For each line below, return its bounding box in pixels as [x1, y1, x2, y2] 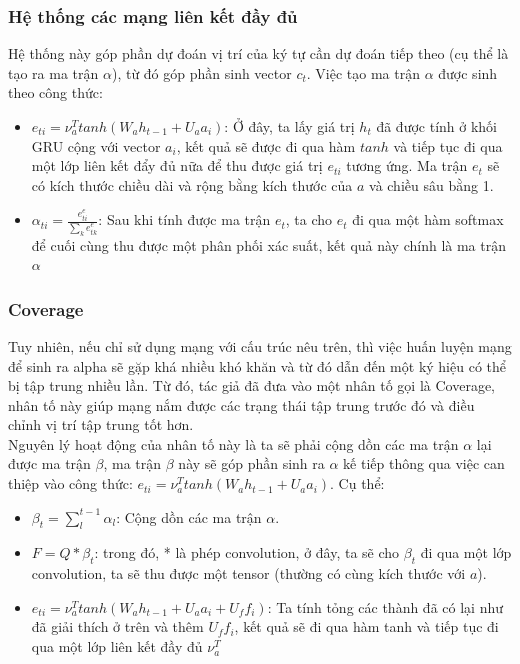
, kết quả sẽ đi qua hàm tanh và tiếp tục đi [234, 616, 499, 637]
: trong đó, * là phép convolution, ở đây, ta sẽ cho [94, 542, 400, 563]
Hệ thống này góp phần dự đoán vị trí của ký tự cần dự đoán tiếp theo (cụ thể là [8, 43, 509, 64]
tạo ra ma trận [8, 62, 99, 83]
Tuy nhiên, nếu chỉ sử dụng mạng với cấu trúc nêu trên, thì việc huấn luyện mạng [8, 335, 512, 356]
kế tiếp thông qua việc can [343, 453, 505, 474]
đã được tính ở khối [376, 116, 498, 136]
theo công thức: [8, 82, 103, 103]
